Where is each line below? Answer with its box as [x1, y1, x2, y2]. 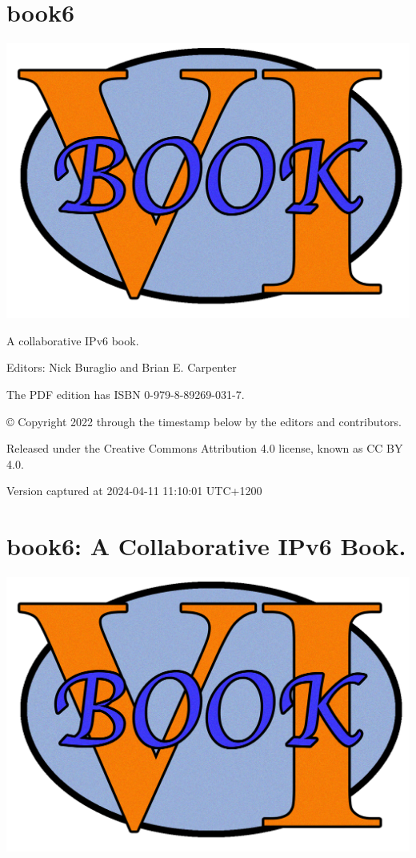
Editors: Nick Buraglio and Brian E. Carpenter [6, 359, 237, 376]
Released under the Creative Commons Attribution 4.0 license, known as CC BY [6, 440, 403, 457]
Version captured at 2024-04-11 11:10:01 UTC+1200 [6, 482, 262, 499]
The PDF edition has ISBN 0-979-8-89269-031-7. [6, 385, 245, 402]
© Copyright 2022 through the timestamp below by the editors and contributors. [6, 413, 402, 429]
